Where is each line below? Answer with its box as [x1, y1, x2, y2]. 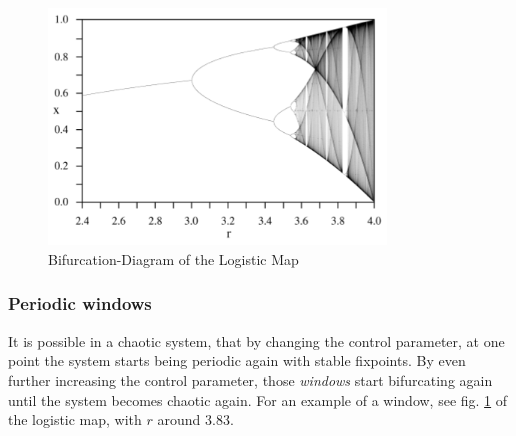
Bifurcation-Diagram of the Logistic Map [48, 248, 299, 269]
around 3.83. [157, 409, 234, 430]
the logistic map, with [8, 409, 142, 430]
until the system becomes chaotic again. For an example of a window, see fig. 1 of [8, 389, 508, 410]
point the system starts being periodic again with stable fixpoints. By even [8, 350, 466, 371]
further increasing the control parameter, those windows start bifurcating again [8, 369, 493, 390]
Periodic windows [8, 291, 152, 316]
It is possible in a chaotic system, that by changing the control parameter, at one [8, 330, 505, 351]
